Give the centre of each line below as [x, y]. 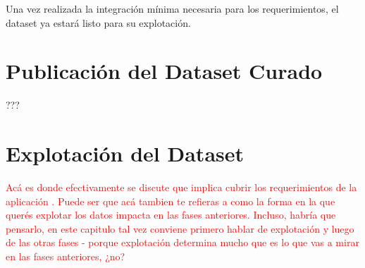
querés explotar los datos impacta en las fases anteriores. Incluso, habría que [171, 215]
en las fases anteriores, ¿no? [66, 256]
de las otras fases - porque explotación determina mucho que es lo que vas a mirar [182, 242]
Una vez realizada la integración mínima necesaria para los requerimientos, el [172, 8]
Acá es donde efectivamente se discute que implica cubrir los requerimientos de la [181, 187]
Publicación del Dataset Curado [164, 71]
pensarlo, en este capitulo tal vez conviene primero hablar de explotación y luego [180, 228]
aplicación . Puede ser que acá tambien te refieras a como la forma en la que [171, 201]
